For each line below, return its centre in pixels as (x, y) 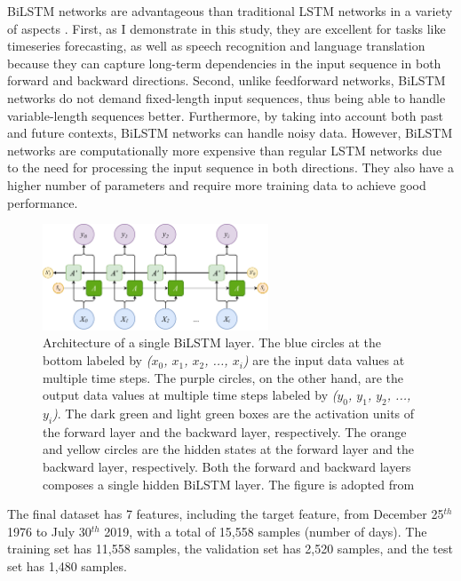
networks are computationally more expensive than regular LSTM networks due (225, 150)
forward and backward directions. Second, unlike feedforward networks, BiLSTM (227, 80)
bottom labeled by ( (97, 360)
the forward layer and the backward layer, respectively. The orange (225, 431)
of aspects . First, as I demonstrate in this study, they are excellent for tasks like (227, 28)
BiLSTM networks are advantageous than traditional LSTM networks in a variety (230, 11)
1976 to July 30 (49, 531)
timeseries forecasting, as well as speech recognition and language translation (216, 46)
